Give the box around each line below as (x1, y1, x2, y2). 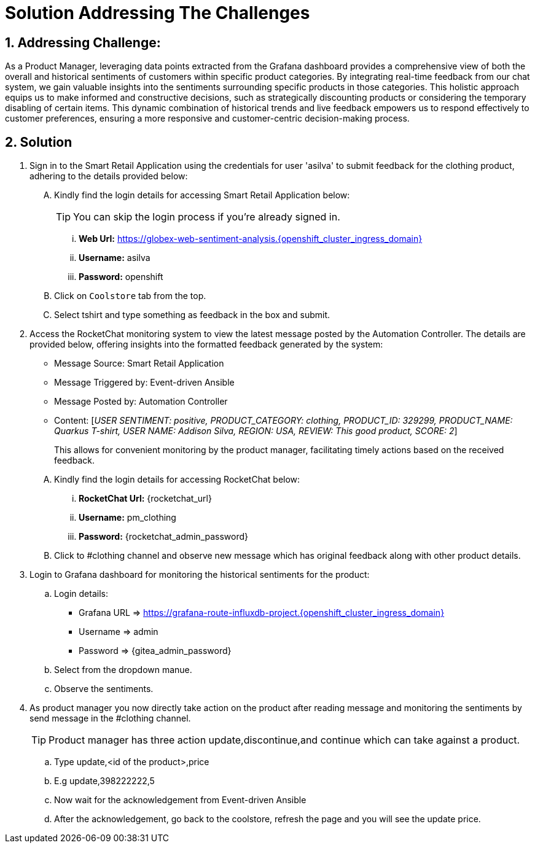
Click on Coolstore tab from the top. (54, 290, 206, 301)
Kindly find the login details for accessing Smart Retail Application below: (54, 190, 350, 201)
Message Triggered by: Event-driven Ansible (54, 377, 235, 388)
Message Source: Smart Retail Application (54, 358, 224, 369)
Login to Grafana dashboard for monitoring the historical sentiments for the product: (29, 569, 370, 580)
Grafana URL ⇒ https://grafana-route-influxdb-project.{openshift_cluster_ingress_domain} (79, 607, 445, 618)
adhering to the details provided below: (29, 171, 188, 182)
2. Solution (5, 134, 72, 150)
